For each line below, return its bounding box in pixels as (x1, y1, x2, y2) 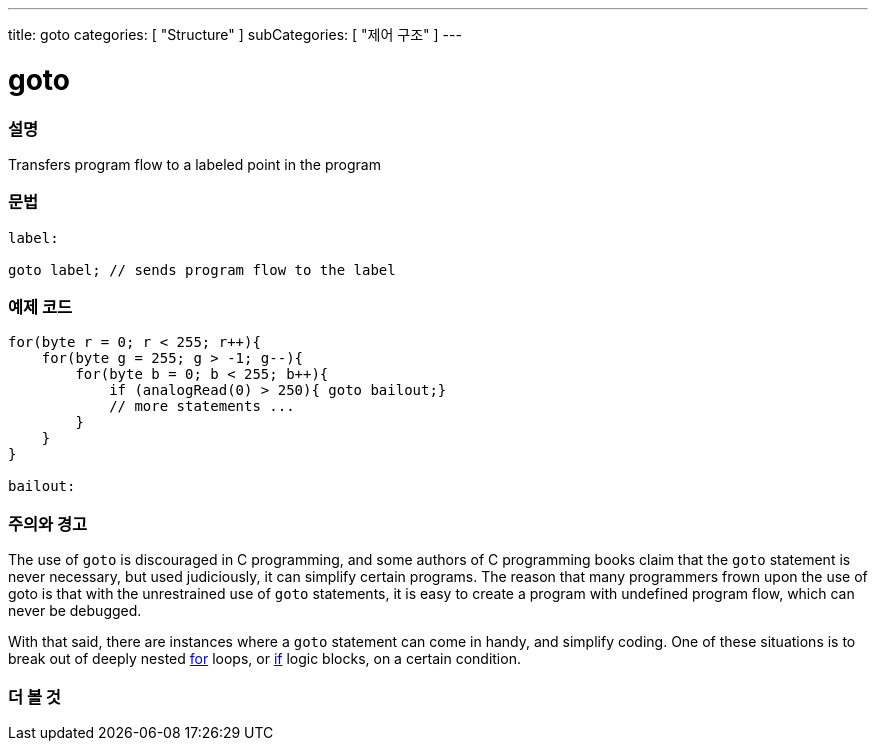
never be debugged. (8, 602, 142, 620)
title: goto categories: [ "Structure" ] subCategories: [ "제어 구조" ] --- (8, 26, 462, 43)
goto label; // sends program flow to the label (8, 261, 396, 278)
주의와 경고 (8, 513, 88, 534)
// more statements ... (109, 398, 295, 415)
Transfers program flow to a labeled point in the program (8, 155, 381, 173)
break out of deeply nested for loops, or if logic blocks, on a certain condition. (8, 650, 521, 668)
